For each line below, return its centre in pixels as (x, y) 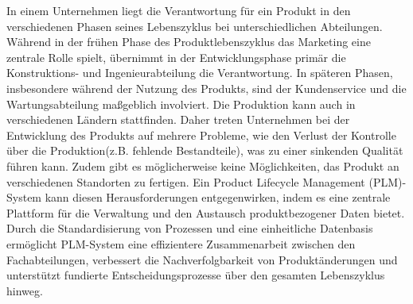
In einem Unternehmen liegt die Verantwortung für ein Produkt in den (179, 10)
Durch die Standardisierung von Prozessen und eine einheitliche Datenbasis (190, 228)
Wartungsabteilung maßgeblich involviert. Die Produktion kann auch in (181, 104)
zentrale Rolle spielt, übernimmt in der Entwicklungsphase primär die (176, 57)
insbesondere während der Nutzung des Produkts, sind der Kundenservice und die (206, 88)
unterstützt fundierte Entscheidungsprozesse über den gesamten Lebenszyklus (196, 275)
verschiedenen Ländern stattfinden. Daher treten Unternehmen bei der (178, 119)
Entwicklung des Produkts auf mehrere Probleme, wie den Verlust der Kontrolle (201, 135)
